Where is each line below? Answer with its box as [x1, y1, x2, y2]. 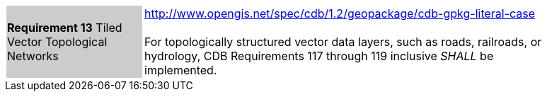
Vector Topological [7, 35, 108, 49]
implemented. [144, 63, 217, 77]
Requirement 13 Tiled [7, 21, 122, 35]
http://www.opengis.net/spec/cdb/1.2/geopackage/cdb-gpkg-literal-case [144, 6, 536, 21]
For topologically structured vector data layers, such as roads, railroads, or [144, 35, 542, 49]
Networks [7, 49, 59, 63]
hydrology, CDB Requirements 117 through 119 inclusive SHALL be [144, 49, 494, 63]
